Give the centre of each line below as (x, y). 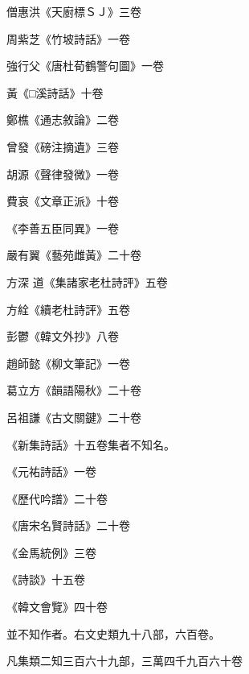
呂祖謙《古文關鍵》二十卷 (74, 417)
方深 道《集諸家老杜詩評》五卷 (87, 281)
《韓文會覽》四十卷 (57, 607)
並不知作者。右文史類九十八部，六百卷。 (113, 633)
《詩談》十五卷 (46, 579)
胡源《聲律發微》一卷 (63, 174)
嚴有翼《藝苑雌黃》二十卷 (74, 255)
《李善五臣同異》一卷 (63, 227)
